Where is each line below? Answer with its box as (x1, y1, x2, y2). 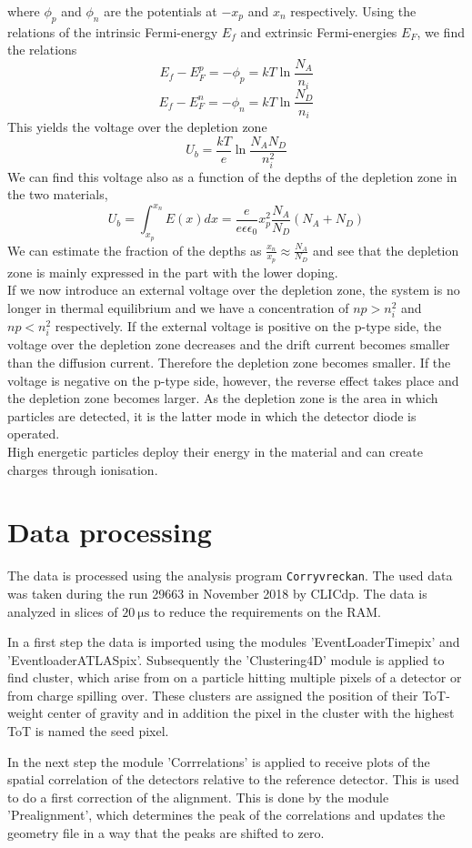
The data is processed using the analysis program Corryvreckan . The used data (7, 566, 453, 585)
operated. (7, 424, 60, 443)
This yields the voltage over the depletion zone (7, 117, 267, 136)
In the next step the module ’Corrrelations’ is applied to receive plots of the (7, 752, 430, 771)
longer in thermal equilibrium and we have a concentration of (7, 298, 349, 318)
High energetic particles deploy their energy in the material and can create (7, 441, 423, 460)
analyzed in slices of (7, 601, 118, 621)
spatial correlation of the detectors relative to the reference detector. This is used (7, 770, 459, 789)
